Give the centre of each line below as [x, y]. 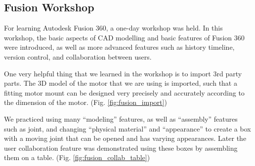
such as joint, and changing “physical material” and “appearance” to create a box [127, 128]
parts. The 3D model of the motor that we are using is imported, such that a [121, 83]
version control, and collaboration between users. [78, 56]
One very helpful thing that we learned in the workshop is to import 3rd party [123, 73]
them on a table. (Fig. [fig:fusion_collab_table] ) [77, 157]
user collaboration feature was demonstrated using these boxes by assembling [121, 148]
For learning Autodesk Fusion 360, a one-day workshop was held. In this [113, 28]
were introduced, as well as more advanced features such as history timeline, [119, 47]
